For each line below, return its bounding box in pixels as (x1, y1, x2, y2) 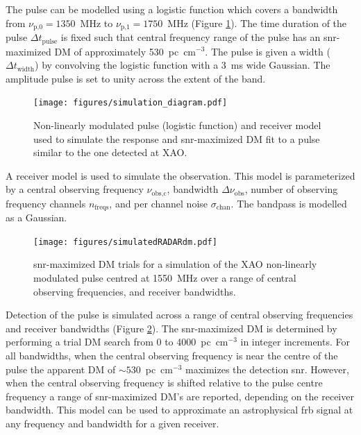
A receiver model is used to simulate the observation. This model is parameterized (6, 168, 355, 182)
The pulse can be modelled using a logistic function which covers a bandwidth (6, 2, 338, 16)
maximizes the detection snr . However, (185, 361, 349, 376)
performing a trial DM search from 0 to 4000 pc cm (6, 334, 228, 349)
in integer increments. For (240, 334, 350, 349)
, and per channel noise (109, 196, 208, 210)
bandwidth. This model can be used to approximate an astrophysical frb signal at (6, 402, 353, 417)
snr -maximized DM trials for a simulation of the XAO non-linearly (33, 257, 317, 271)
